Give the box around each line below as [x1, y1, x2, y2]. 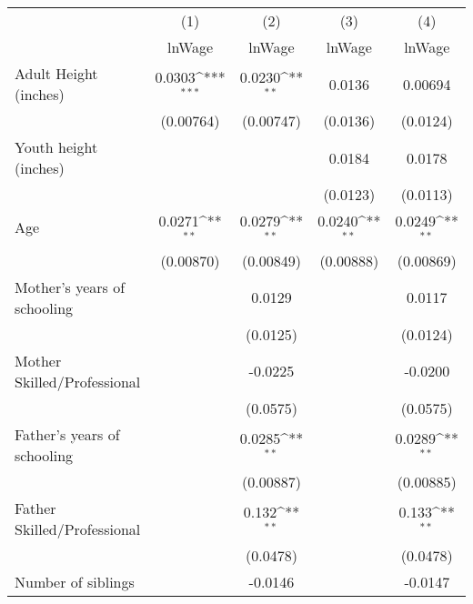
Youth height [15, 136, 98, 157]
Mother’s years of [15, 276, 126, 297]
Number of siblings [15, 570, 135, 592]
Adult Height [15, 63, 98, 84]
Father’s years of [15, 423, 120, 445]
